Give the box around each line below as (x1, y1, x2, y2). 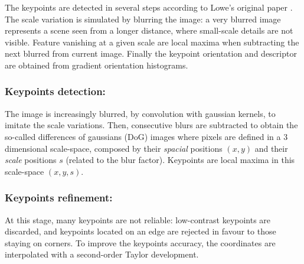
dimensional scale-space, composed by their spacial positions (5, 142, 223, 154)
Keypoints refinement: (5, 190, 113, 205)
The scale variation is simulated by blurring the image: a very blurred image (5, 12, 281, 25)
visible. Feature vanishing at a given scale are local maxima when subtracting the (5, 35, 299, 48)
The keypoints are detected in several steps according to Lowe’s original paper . (5, 1, 293, 13)
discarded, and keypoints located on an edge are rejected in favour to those (5, 225, 276, 237)
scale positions (5, 154, 57, 166)
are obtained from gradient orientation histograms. (5, 58, 188, 71)
